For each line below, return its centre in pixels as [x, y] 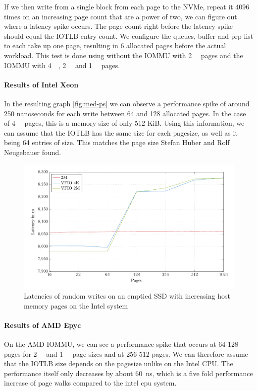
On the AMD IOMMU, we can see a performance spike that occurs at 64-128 [121, 344]
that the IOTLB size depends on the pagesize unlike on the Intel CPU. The [119, 363]
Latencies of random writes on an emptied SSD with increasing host [127, 296]
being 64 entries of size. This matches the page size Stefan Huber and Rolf [117, 142]
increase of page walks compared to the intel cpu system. [90, 383]
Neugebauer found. [33, 152]
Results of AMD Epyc [43, 325]
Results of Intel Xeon [41, 84]
